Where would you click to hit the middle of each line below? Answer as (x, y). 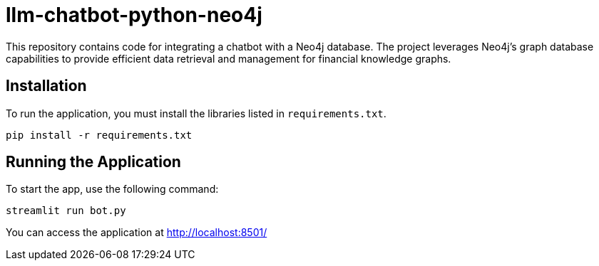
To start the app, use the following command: (112, 189)
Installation (46, 86)
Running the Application (93, 162)
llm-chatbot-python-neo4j (134, 15)
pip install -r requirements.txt (99, 135)
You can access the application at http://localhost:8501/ (137, 233)
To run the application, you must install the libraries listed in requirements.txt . (196, 113)
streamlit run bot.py (66, 211)
